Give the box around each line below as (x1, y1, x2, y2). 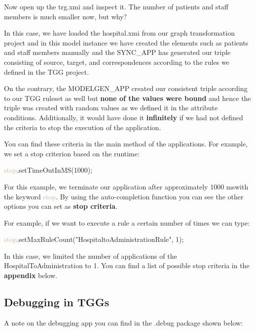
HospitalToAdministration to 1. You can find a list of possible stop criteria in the (4, 260, 250, 271)
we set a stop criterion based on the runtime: (4, 148, 140, 158)
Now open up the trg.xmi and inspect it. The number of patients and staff (4, 1, 228, 11)
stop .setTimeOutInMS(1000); (4, 165, 93, 175)
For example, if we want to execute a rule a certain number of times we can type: (4, 217, 250, 228)
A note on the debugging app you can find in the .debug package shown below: (4, 317, 243, 328)
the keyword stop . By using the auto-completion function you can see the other (4, 191, 244, 201)
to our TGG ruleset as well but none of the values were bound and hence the (4, 93, 251, 103)
